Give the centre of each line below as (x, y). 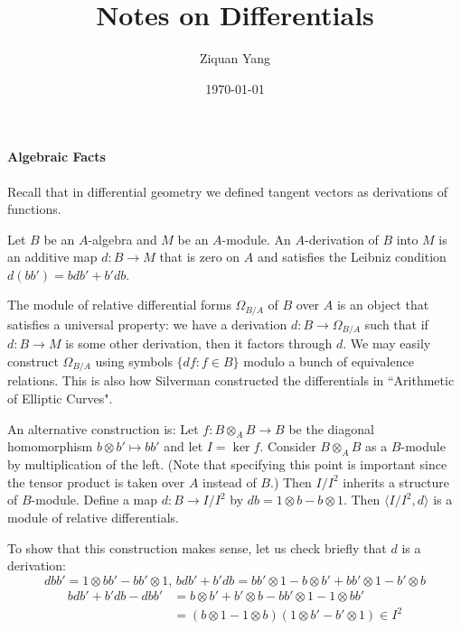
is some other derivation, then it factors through (199, 343)
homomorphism (50, 446)
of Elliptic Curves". (60, 398)
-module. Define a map (94, 500)
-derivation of (342, 239)
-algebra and (122, 239)
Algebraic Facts (56, 157)
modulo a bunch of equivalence (329, 361)
